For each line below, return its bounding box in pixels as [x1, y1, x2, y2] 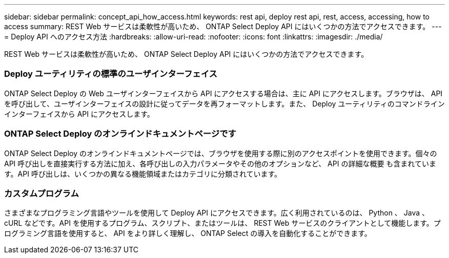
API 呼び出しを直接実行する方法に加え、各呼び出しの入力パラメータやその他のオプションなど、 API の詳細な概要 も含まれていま [4, 159, 436, 168]
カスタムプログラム [4, 188, 79, 199]
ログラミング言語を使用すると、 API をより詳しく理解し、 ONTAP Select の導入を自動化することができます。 [4, 229, 372, 238]
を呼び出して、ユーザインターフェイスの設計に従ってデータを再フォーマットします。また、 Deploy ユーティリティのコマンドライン [4, 99, 445, 108]
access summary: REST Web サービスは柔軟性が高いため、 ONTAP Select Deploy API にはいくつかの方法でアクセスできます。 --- [4, 22, 442, 31]
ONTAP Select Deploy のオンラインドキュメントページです [4, 128, 236, 139]
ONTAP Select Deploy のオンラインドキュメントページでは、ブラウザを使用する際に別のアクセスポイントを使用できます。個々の [4, 148, 437, 158]
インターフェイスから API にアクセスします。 [4, 109, 154, 118]
